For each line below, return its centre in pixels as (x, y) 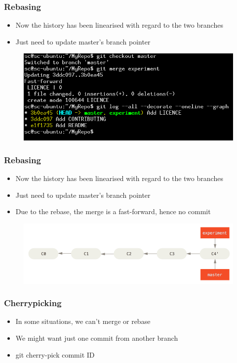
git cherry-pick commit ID (55, 354)
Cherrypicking (33, 303)
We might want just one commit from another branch (97, 338)
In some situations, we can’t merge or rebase (83, 321)
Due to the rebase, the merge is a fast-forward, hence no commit (113, 211)
